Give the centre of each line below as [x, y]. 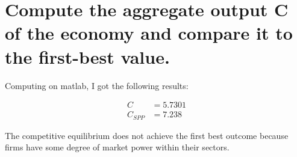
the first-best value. [87, 56]
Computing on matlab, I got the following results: [97, 85]
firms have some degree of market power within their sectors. [117, 147]
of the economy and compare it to [149, 33]
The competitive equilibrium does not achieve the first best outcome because [147, 135]
